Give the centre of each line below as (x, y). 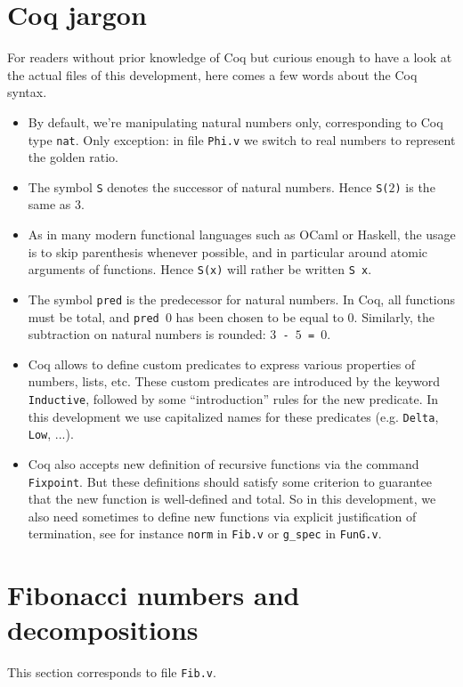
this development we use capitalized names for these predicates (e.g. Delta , (233, 416)
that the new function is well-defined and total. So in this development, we (232, 499)
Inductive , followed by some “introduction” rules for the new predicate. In (233, 399)
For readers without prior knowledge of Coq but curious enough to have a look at (230, 57)
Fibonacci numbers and (154, 595)
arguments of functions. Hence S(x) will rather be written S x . (200, 269)
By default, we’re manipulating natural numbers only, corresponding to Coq (236, 121)
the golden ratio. (73, 157)
